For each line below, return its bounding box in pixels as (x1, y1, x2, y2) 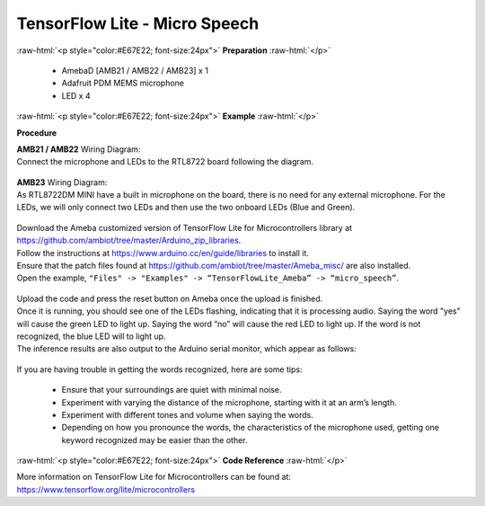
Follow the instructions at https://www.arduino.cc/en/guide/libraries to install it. (16, 247, 310, 258)
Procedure (16, 127, 57, 138)
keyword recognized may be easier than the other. (61, 434, 248, 445)
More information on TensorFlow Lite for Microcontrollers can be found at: (16, 472, 292, 483)
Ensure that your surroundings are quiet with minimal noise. (61, 385, 282, 395)
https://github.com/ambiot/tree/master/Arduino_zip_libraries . (16, 235, 242, 246)
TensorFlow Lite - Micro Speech (16, 13, 260, 33)
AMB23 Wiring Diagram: (16, 176, 108, 188)
